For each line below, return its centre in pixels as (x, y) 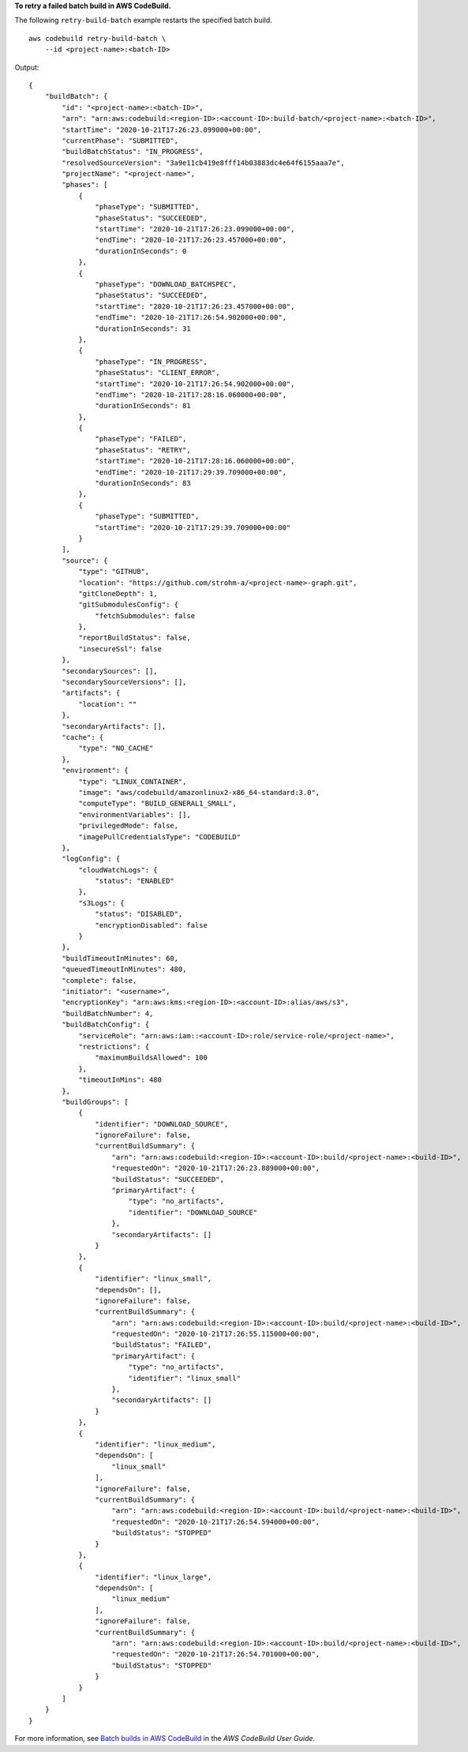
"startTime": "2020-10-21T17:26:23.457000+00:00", (195, 306)
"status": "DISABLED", (139, 914)
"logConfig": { (91, 859)
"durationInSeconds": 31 (143, 328)
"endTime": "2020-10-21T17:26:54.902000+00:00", (191, 317)
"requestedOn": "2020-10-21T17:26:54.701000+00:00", (216, 1654)
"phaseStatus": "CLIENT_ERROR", (157, 373)
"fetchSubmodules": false (145, 615)
